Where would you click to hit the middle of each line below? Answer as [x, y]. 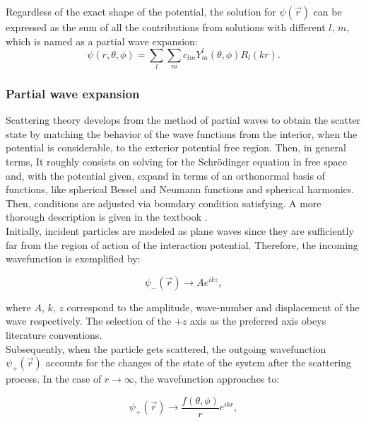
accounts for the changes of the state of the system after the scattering [199, 363]
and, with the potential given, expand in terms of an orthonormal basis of [165, 175]
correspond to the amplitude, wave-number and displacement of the [213, 307]
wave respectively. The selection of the [89, 321]
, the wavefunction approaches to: [207, 378]
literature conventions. [54, 334]
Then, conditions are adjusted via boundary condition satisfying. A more [164, 203]
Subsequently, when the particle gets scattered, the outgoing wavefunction [166, 348]
